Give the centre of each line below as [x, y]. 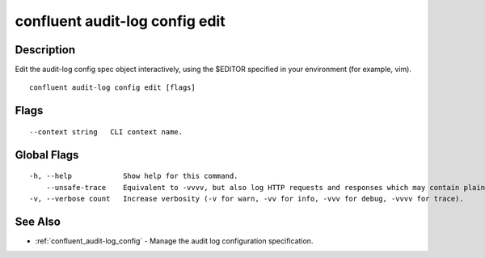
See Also [38, 221]
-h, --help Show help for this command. [134, 176]
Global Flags [47, 155]
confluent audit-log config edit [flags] [112, 88]
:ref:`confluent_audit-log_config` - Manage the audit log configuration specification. [174, 241]
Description [45, 50]
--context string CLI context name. [106, 132]
